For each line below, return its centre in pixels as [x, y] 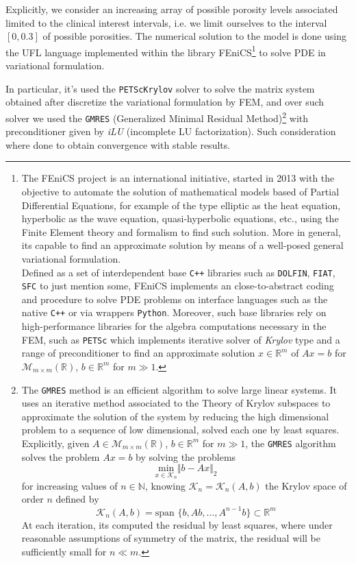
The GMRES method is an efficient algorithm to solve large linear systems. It [179, 389]
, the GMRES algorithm [291, 443]
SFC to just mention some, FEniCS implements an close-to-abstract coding [178, 286]
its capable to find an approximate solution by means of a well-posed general [182, 245]
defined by [77, 499]
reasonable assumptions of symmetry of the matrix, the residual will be [171, 538]
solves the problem [61, 456]
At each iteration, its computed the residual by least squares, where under [177, 524]
